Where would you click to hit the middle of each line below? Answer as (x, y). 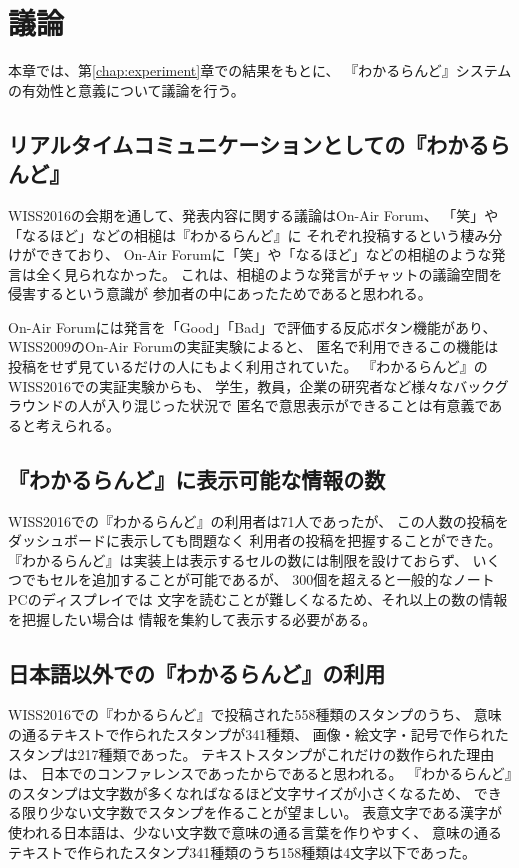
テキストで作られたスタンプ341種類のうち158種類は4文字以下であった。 (242, 851)
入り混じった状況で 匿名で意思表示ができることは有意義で (297, 405)
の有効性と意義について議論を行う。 (126, 89)
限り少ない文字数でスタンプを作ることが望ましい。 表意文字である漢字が (262, 812)
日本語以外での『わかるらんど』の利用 (197, 672)
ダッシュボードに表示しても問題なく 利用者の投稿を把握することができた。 (255, 540)
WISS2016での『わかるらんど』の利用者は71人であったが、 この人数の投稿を (258, 520)
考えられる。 (77, 424)
